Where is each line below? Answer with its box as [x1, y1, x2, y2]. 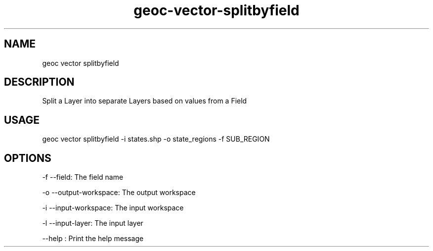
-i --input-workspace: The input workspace [42, 203, 184, 212]
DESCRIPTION [4, 76, 75, 89]
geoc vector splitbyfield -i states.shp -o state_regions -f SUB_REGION [42, 135, 270, 144]
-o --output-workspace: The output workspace [42, 188, 196, 197]
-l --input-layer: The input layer [42, 219, 143, 228]
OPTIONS [4, 151, 51, 164]
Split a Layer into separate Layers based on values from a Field [42, 97, 247, 105]
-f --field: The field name [42, 173, 124, 182]
